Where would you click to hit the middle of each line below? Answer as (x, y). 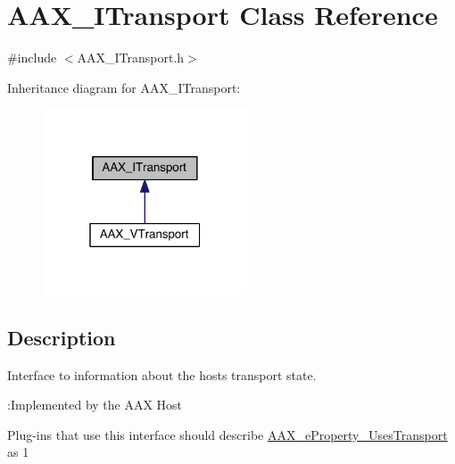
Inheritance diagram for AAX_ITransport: (124, 87)
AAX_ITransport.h (131, 58)
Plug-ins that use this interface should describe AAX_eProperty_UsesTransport (227, 434)
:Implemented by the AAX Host (95, 405)
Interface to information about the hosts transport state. (162, 374)
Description (62, 337)
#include (32, 58)
